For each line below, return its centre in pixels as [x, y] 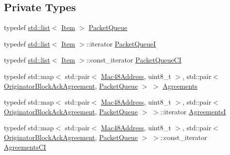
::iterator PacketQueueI [121, 43]
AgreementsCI [25, 147]
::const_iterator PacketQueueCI [134, 60]
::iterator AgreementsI [193, 111]
